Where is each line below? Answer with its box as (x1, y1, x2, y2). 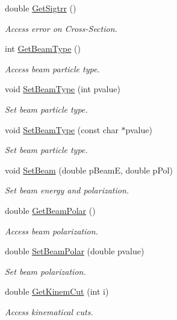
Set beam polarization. (5, 265, 86, 277)
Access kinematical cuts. (5, 305, 93, 318)
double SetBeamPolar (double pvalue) (5, 245, 144, 257)
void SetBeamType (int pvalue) (5, 83, 120, 95)
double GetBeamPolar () (5, 204, 96, 216)
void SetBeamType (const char (5, 123, 119, 136)
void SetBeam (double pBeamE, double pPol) (5, 163, 173, 176)
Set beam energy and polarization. (5, 184, 129, 196)
